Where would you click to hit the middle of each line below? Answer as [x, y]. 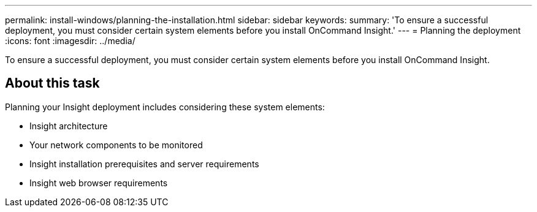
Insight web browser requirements [99, 183]
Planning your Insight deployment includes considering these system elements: [165, 107]
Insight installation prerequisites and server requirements [144, 164]
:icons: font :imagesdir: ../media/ [70, 41]
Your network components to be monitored [116, 145]
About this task [52, 83]
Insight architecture [69, 126]
